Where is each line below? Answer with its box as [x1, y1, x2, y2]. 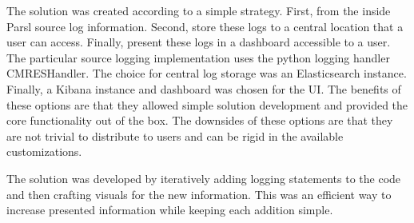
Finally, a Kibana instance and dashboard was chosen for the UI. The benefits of [6, 80, 401, 97]
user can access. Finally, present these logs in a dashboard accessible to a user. [6, 34, 391, 50]
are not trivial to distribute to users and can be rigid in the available [6, 127, 344, 144]
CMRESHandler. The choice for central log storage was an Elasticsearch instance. [6, 65, 407, 82]
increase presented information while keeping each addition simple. [6, 201, 333, 218]
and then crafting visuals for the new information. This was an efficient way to [6, 185, 392, 202]
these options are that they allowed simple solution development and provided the [6, 96, 408, 113]
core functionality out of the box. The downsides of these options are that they [6, 112, 393, 129]
